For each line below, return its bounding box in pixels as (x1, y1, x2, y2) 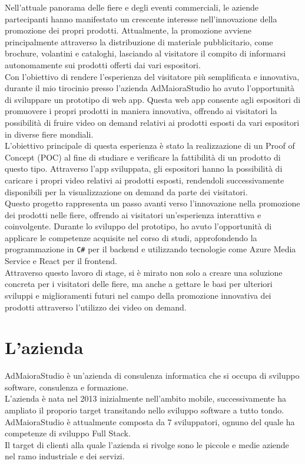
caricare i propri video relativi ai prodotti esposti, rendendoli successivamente (5, 173, 284, 186)
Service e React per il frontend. (5, 255, 117, 267)
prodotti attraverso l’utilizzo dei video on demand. (5, 301, 187, 313)
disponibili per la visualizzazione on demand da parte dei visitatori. (5, 185, 248, 198)
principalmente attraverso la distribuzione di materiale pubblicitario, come (5, 35, 273, 48)
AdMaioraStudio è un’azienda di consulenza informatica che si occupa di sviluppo (5, 369, 300, 382)
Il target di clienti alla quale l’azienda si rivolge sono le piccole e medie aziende (5, 438, 289, 450)
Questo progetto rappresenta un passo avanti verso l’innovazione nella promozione (5, 197, 300, 209)
